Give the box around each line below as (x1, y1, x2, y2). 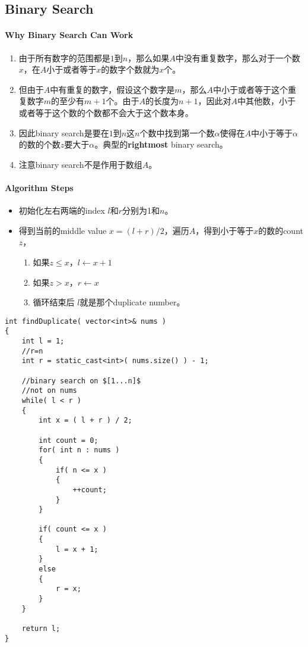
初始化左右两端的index (18, 204, 105, 217)
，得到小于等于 (195, 224, 254, 236)
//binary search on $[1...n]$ (21, 376, 141, 385)
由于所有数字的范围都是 (18, 51, 110, 64)
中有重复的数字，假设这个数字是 (50, 83, 175, 95)
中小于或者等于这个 (213, 83, 288, 95)
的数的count (258, 224, 303, 236)
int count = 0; (39, 436, 99, 445)
